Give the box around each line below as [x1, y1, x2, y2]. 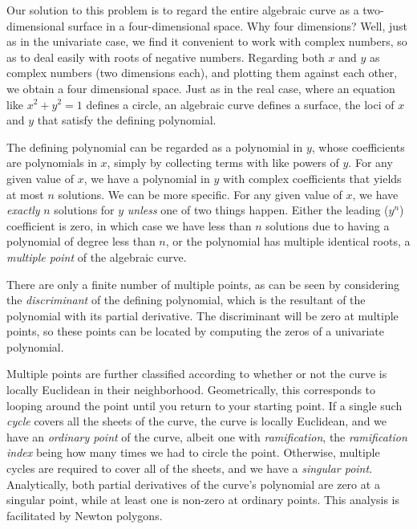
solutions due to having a [265, 217, 390, 234]
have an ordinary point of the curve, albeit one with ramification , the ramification [6, 428, 407, 445]
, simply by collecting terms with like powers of [107, 154, 339, 171]
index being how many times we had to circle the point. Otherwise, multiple [6, 444, 380, 461]
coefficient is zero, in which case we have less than [6, 217, 252, 234]
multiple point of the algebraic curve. [6, 248, 187, 265]
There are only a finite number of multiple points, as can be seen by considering [6, 275, 400, 292]
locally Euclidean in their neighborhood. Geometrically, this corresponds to [6, 381, 376, 398]
